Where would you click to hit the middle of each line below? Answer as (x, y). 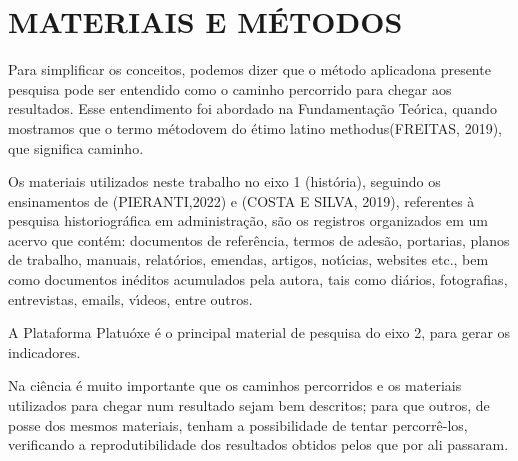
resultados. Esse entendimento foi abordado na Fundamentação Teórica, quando (252, 108)
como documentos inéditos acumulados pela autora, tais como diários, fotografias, (258, 279)
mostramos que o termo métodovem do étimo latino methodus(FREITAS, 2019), (255, 127)
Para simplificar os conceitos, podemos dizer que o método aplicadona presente (249, 69)
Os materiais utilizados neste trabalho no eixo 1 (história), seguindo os (224, 181)
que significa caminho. (76, 147)
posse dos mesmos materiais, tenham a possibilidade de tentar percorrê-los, (238, 424)
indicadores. (44, 351)
